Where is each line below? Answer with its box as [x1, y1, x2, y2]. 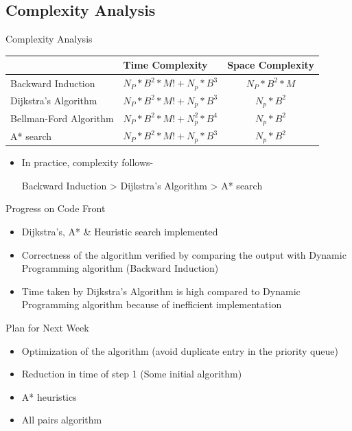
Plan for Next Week [5, 320, 89, 334]
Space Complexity [227, 58, 314, 72]
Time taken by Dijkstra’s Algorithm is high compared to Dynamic [21, 283, 301, 298]
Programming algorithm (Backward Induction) [21, 261, 219, 275]
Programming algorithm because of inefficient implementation [21, 297, 282, 312]
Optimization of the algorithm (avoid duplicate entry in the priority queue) [21, 343, 338, 358]
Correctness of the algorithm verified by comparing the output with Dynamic [21, 247, 347, 261]
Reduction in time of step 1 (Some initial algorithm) [21, 366, 242, 381]
